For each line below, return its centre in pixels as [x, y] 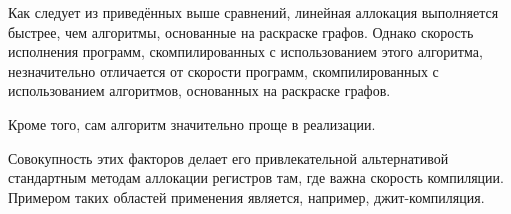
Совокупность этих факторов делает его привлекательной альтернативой [228, 157]
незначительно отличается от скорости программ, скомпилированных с [223, 70]
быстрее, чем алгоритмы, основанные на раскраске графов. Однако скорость [241, 31]
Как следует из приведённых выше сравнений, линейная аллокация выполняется [253, 12]
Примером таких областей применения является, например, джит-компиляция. [246, 196]
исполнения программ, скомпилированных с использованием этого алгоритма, [245, 51]
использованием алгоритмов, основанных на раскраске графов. [199, 90]
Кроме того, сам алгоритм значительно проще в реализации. [192, 123]
